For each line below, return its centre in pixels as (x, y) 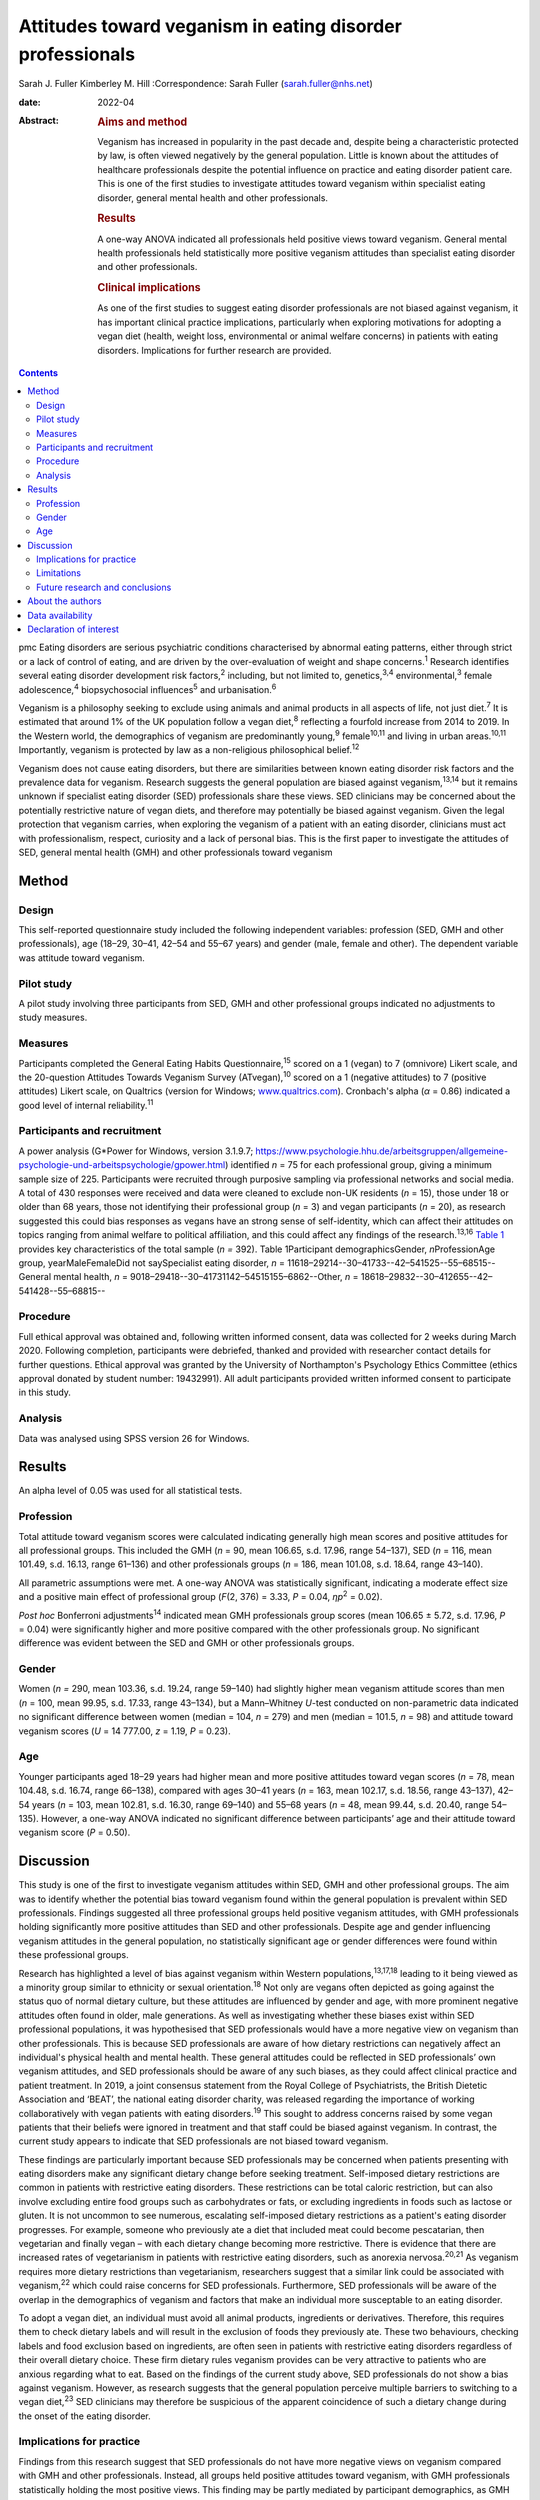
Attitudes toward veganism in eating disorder (210, 26)
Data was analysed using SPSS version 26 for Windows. (134, 1438)
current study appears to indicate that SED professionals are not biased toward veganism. (203, 2141)
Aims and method (142, 122)
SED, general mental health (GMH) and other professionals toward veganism (176, 852)
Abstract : (38, 121)
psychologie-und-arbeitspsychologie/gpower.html (122, 1165)
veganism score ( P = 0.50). (74, 1832)
